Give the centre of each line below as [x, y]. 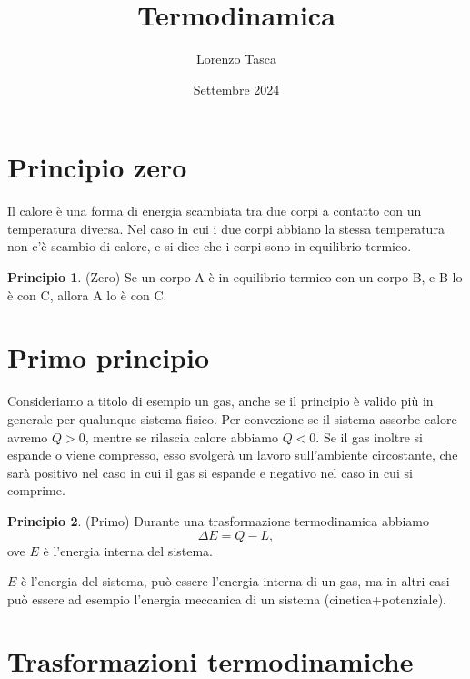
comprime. [36, 490]
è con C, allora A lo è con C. [87, 294]
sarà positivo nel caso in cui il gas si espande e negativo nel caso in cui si [210, 472]
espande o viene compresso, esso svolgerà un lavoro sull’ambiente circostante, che [233, 455]
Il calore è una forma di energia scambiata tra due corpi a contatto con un [215, 211]
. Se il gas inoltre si [369, 436]
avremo [28, 436]
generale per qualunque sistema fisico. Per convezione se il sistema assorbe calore [232, 418]
